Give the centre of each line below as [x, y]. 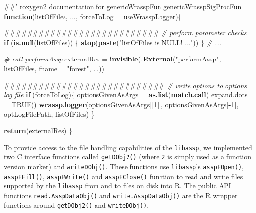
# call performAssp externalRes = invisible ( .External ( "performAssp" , [112, 59]
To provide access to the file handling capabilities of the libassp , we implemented [128, 147]
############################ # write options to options [126, 85]
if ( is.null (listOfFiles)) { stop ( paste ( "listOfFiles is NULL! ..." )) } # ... [112, 42]
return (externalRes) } [38, 130]
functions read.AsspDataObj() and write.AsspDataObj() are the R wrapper [121, 195]
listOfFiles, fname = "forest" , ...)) [54, 68]
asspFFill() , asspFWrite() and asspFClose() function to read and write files [124, 176]
